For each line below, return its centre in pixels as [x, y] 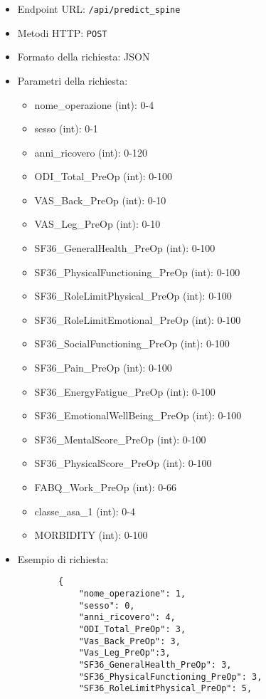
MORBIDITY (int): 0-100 [91, 535]
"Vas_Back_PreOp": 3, [129, 641]
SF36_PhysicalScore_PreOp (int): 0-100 [123, 463]
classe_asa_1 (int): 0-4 [85, 511]
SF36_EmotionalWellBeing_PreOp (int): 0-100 [138, 415]
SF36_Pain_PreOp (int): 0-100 [103, 368]
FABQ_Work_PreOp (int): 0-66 [106, 487]
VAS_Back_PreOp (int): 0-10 [100, 200]
